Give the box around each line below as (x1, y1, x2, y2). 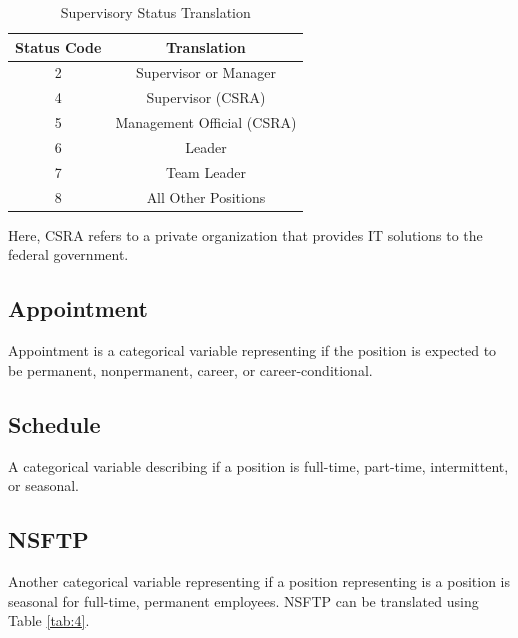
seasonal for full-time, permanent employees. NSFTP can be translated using (8, 590, 479, 611)
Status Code (15, 36, 102, 57)
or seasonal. (8, 475, 79, 496)
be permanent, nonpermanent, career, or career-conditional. (8, 359, 373, 380)
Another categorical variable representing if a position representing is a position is (8, 570, 511, 591)
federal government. (8, 244, 129, 265)
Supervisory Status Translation (60, 2, 251, 22)
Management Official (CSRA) (115, 112, 297, 133)
